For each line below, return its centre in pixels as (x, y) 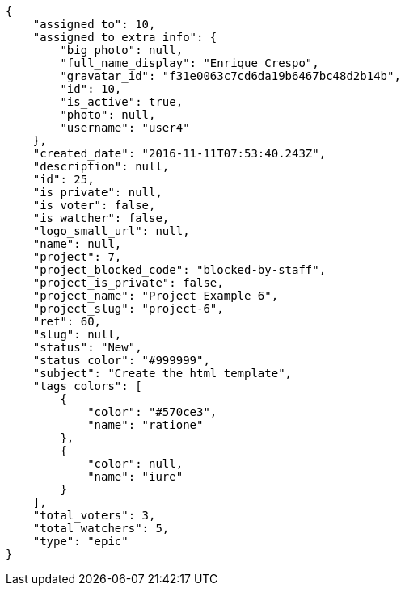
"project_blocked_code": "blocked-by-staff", (179, 270)
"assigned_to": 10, (94, 24)
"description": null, (101, 166)
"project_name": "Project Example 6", (156, 296)
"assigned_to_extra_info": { (125, 37)
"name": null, (77, 244)
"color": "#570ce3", (152, 412)
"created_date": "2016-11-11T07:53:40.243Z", (179, 153)
